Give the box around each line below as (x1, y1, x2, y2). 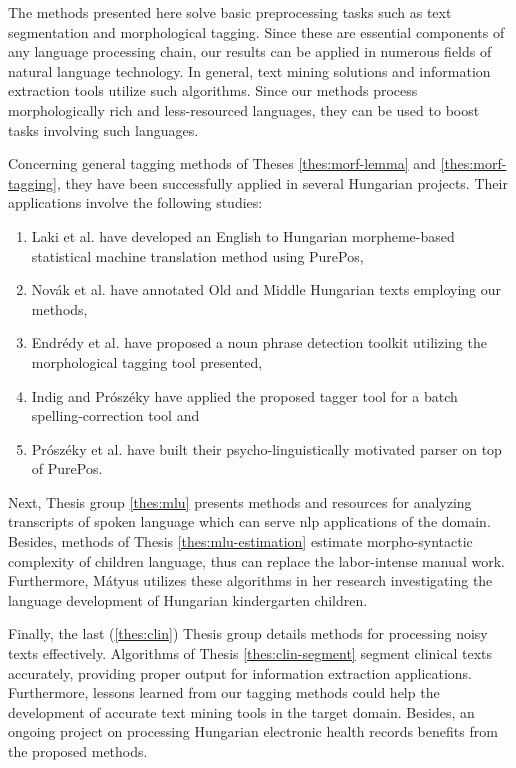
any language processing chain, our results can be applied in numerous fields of (8, 41, 492, 62)
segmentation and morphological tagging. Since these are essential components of (8, 21, 505, 42)
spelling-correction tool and (31, 405, 200, 426)
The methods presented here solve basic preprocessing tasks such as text (8, 2, 452, 22)
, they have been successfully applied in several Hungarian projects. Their (57, 172, 508, 193)
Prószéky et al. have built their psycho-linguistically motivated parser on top (31, 438, 502, 459)
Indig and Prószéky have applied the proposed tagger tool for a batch (31, 385, 458, 406)
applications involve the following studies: (8, 192, 263, 213)
